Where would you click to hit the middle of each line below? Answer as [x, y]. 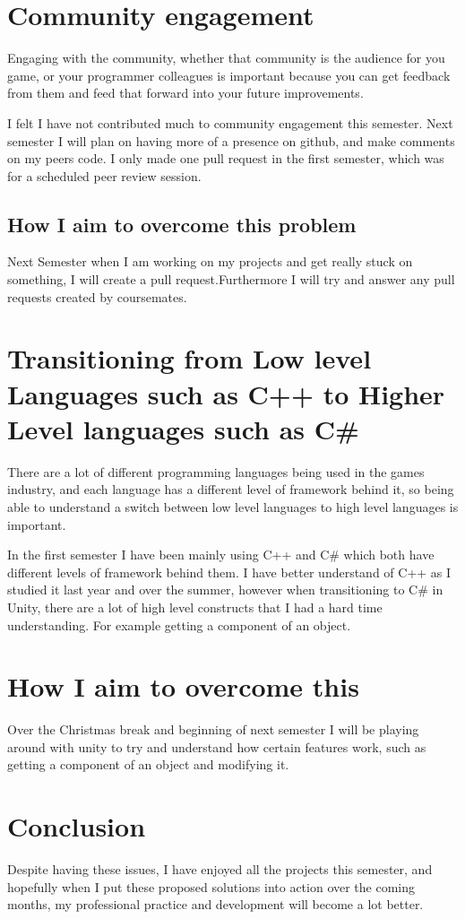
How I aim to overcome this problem [182, 224]
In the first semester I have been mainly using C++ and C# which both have [221, 555]
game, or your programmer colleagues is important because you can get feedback [229, 75]
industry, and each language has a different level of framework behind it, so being [231, 489]
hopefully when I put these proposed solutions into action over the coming [211, 886]
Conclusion [77, 826]
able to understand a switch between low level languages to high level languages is [233, 506]
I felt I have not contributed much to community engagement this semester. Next [230, 122]
